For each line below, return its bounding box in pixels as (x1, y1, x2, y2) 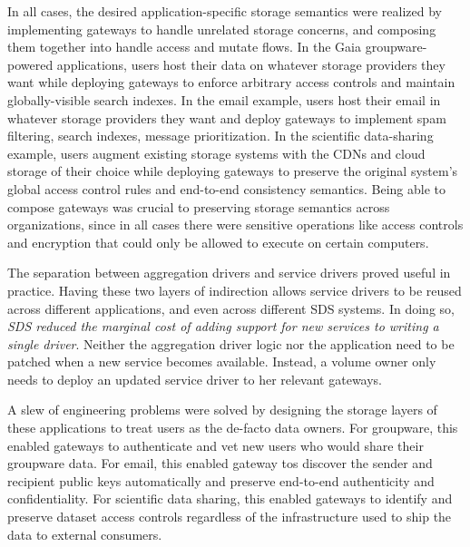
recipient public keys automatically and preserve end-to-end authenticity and (7, 471, 435, 490)
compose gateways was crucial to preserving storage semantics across (7, 197, 390, 216)
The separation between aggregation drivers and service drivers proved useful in (7, 263, 451, 282)
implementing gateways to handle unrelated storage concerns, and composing (7, 19, 436, 38)
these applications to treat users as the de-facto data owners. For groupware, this (7, 418, 458, 437)
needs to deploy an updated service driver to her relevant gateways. (7, 369, 383, 388)
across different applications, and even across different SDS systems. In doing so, (7, 298, 455, 317)
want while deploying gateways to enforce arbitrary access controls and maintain (7, 73, 455, 92)
